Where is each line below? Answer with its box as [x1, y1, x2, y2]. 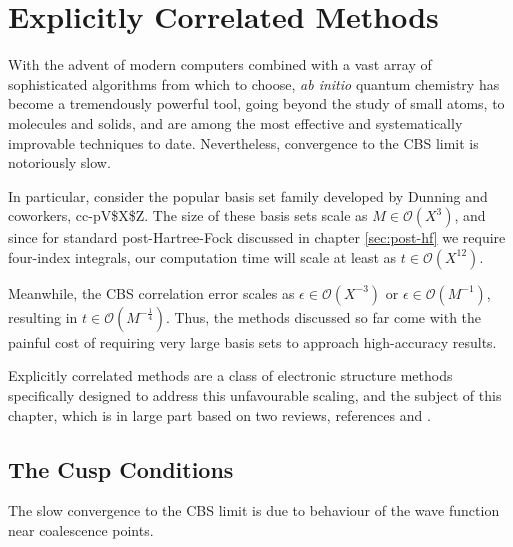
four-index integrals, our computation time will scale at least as [8, 246, 397, 267]
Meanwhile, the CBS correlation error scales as [8, 282, 295, 303]
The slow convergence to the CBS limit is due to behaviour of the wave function [8, 500, 500, 521]
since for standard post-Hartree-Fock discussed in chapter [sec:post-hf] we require [8, 227, 506, 248]
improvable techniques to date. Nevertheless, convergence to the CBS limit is [8, 132, 479, 153]
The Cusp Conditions [8, 453, 234, 484]
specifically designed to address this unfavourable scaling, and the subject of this [8, 385, 502, 406]
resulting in [8, 306, 78, 327]
